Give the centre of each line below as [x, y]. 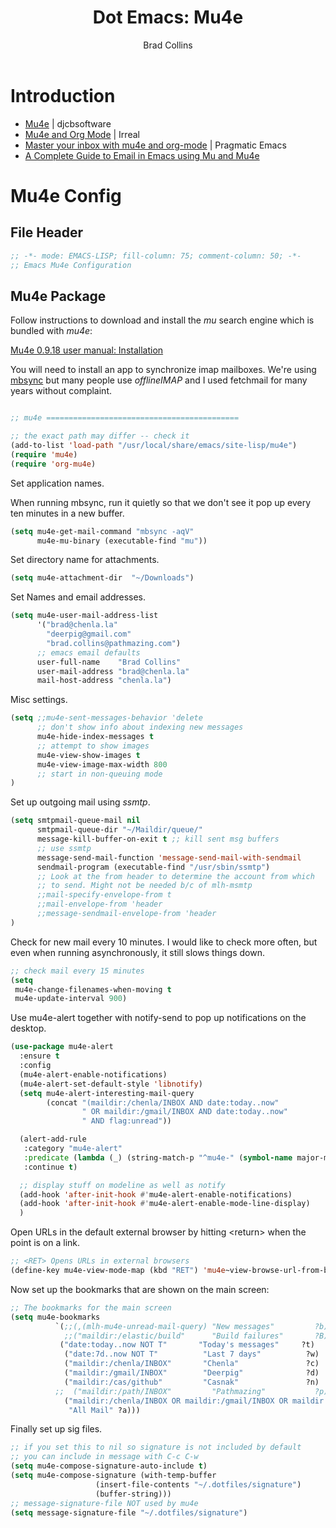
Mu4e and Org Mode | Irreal [82, 134]
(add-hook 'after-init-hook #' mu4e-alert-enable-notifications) [156, 1194]
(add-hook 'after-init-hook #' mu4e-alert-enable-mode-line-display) [165, 1204]
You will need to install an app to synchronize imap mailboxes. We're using [163, 370]
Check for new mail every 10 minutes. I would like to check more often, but [164, 942]
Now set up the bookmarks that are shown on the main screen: [140, 1289]
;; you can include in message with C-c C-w [104, 1457]
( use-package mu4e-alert [62, 1047]
